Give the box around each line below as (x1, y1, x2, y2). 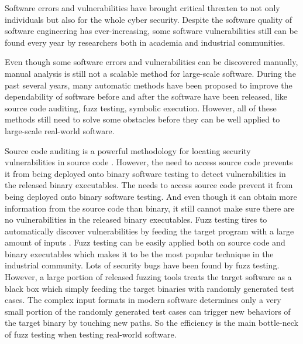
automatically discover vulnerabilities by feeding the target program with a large (5, 224, 294, 237)
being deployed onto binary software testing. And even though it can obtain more (5, 190, 297, 202)
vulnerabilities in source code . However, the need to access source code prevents (5, 156, 293, 168)
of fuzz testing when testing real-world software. (5, 328, 177, 340)
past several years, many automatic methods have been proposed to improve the (5, 79, 292, 91)
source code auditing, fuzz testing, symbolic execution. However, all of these (5, 101, 277, 114)
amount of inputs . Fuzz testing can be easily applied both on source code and (5, 236, 285, 248)
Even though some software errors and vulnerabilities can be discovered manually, (5, 56, 298, 68)
